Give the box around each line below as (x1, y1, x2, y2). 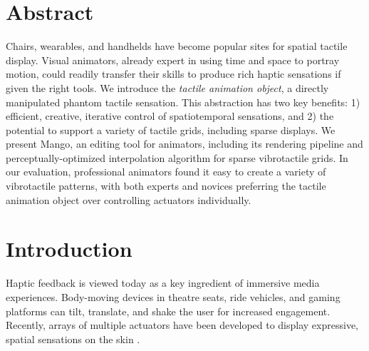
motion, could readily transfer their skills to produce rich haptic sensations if (6, 66, 341, 81)
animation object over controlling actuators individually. (6, 192, 251, 207)
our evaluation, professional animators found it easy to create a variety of (6, 164, 326, 179)
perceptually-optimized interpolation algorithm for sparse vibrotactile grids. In (6, 150, 348, 165)
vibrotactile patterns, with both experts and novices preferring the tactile (6, 178, 326, 193)
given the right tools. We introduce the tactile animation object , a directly (6, 80, 329, 95)
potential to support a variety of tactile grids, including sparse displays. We (6, 122, 336, 137)
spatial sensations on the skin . (6, 331, 140, 346)
